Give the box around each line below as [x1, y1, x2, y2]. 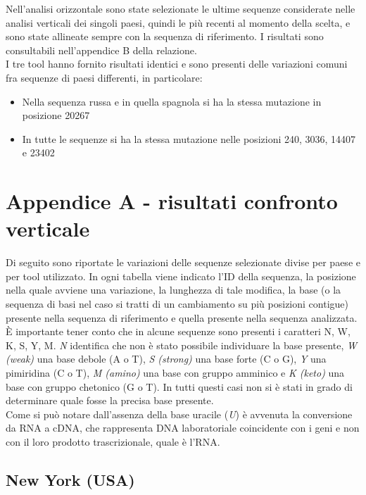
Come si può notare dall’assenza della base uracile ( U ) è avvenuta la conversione [6, 406, 353, 421]
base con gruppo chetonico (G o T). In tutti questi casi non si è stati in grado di [6, 379, 353, 394]
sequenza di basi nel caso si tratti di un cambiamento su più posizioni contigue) [6, 296, 348, 311]
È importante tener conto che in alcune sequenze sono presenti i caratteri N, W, [6, 324, 351, 339]
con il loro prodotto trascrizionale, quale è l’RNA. [6, 434, 220, 449]
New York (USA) [6, 468, 135, 490]
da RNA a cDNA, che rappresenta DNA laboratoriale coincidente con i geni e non [6, 420, 360, 435]
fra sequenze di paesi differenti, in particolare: [6, 70, 203, 84]
